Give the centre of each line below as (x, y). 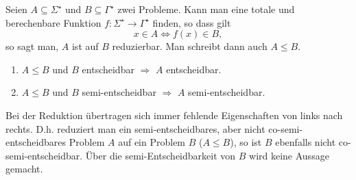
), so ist (246, 142)
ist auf (85, 46)
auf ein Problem (152, 142)
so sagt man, (32, 46)
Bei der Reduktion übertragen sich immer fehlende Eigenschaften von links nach (174, 115)
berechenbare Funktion (54, 22)
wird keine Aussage (289, 155)
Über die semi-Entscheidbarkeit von (161, 155)
